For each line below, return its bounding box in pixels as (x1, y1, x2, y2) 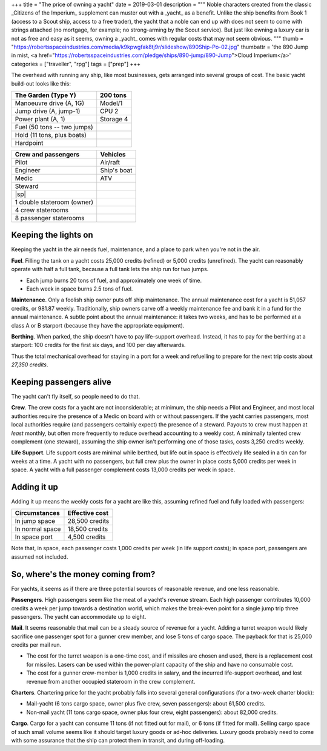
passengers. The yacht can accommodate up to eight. (11, 613, 147, 620)
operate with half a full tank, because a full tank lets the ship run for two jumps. (11, 266, 209, 273)
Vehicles (100, 150, 126, 158)
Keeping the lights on (11, 230, 93, 240)
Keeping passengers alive (11, 377, 111, 387)
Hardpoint (15, 138, 44, 147)
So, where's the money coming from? (11, 569, 156, 579)
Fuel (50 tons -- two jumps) (15, 123, 93, 131)
